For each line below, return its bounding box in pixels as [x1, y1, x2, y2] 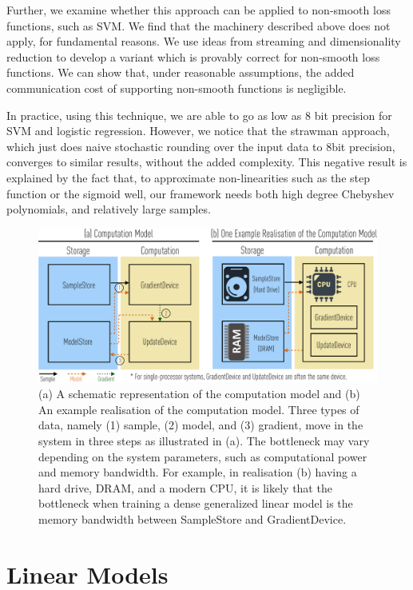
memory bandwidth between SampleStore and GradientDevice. [38, 511, 347, 528]
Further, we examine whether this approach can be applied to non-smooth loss [6, 2, 391, 18]
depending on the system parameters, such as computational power [38, 448, 367, 464]
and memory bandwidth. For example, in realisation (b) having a [38, 464, 357, 480]
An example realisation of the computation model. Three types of [38, 401, 359, 417]
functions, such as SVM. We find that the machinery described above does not [6, 17, 391, 34]
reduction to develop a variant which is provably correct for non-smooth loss [6, 48, 380, 65]
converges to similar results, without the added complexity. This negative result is [6, 153, 407, 170]
